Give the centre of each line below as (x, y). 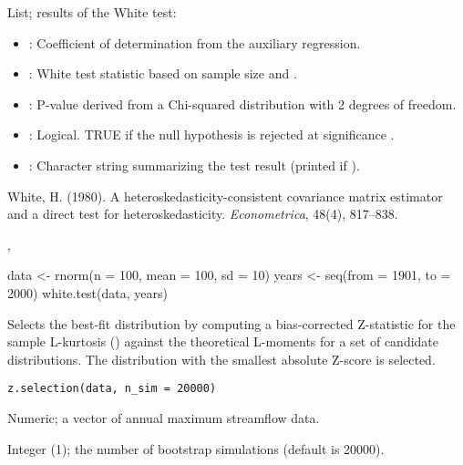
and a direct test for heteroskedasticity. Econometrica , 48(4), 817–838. (203, 214)
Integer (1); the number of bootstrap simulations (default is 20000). (196, 448)
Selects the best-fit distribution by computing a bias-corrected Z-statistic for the (231, 323)
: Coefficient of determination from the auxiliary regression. (195, 42)
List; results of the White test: (92, 12)
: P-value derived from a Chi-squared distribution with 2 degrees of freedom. (242, 103)
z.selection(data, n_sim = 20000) (112, 389)
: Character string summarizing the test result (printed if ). (194, 165)
